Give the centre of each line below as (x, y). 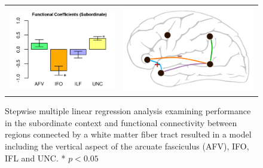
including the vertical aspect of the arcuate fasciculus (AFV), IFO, (127, 146)
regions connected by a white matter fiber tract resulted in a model (128, 134)
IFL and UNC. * (35, 158)
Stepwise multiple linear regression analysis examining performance (128, 111)
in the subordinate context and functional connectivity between (121, 122)
